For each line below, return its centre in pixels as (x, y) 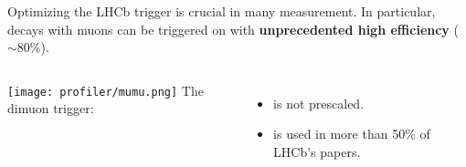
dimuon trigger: (51, 108)
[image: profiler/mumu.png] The (106, 90)
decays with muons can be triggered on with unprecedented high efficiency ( (233, 29)
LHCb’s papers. (317, 151)
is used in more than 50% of (352, 134)
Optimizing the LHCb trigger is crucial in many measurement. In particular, (222, 11)
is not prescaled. (319, 103)
